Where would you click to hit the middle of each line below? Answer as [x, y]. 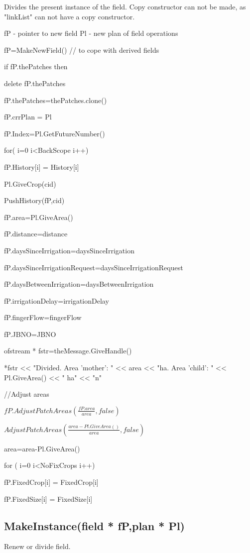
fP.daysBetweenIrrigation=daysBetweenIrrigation [79, 284]
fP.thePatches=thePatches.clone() [56, 100]
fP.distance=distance [36, 234]
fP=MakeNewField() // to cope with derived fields [82, 50]
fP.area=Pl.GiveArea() [39, 217]
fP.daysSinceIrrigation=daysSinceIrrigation [69, 250]
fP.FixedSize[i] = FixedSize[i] [48, 498]
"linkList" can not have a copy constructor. [69, 16]
